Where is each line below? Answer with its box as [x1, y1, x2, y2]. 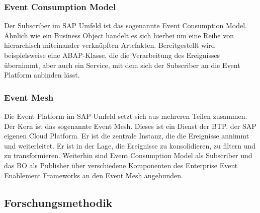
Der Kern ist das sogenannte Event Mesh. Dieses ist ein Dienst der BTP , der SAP [4, 120, 256, 131]
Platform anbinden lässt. [4, 69, 80, 80]
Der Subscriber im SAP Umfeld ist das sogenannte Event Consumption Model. [4, 20, 247, 31]
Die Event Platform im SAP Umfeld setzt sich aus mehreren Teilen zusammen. [4, 111, 247, 121]
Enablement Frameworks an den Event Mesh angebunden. [4, 170, 183, 180]
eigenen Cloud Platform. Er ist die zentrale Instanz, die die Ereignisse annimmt [4, 130, 249, 141]
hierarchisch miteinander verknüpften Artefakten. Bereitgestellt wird [4, 40, 215, 50]
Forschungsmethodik [4, 194, 113, 210]
